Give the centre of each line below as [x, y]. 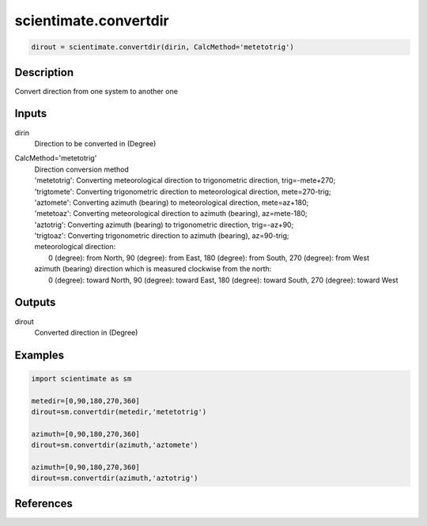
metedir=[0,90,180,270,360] [85, 401]
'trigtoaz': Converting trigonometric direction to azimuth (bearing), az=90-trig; [162, 236]
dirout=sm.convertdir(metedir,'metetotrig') [119, 412]
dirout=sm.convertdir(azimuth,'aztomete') [115, 445]
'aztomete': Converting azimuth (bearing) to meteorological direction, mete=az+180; [172, 202]
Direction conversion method [82, 169]
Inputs [31, 114]
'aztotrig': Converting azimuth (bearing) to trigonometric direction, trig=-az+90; [164, 225]
